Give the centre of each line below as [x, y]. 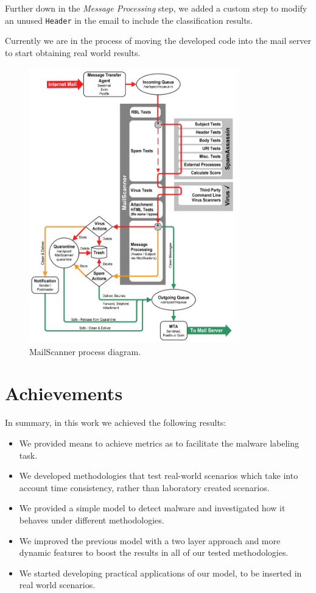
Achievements [64, 393]
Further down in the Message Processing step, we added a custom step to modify [156, 8]
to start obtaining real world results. [73, 52]
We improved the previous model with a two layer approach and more [150, 540]
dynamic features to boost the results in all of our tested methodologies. [154, 552]
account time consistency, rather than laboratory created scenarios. [144, 487]
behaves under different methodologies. [92, 519]
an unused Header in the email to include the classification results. [129, 20]
